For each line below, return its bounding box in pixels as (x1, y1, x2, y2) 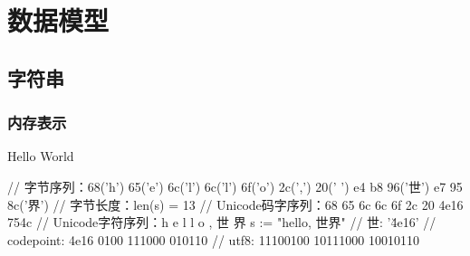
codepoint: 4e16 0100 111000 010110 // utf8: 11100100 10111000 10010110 (7, 230, 419, 249)
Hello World (7, 147, 74, 166)
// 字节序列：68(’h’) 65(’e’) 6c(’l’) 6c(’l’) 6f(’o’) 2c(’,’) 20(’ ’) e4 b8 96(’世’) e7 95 (7, 176, 463, 195)
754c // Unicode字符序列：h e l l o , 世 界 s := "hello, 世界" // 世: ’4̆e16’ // (7, 213, 436, 232)
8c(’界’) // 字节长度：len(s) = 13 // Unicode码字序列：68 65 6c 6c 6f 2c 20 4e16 (7, 194, 464, 213)
